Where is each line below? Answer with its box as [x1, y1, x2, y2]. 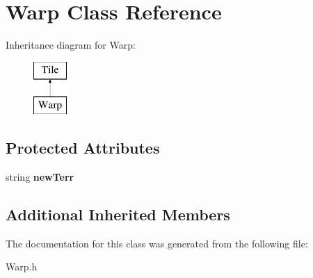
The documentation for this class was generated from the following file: [6, 236, 308, 250]
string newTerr [6, 170, 74, 184]
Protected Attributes [6, 137, 160, 158]
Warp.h [6, 259, 38, 274]
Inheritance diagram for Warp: [6, 38, 136, 52]
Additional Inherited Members [6, 204, 230, 225]
